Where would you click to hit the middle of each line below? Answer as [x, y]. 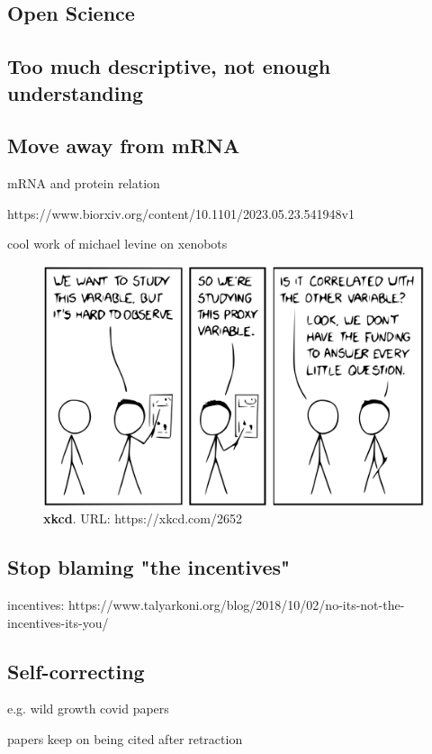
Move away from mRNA [124, 145]
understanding [75, 92]
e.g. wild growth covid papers [88, 709]
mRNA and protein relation [84, 183]
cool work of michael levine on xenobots [117, 244]
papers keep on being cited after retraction [125, 738]
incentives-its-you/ [58, 622]
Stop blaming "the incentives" [149, 567]
